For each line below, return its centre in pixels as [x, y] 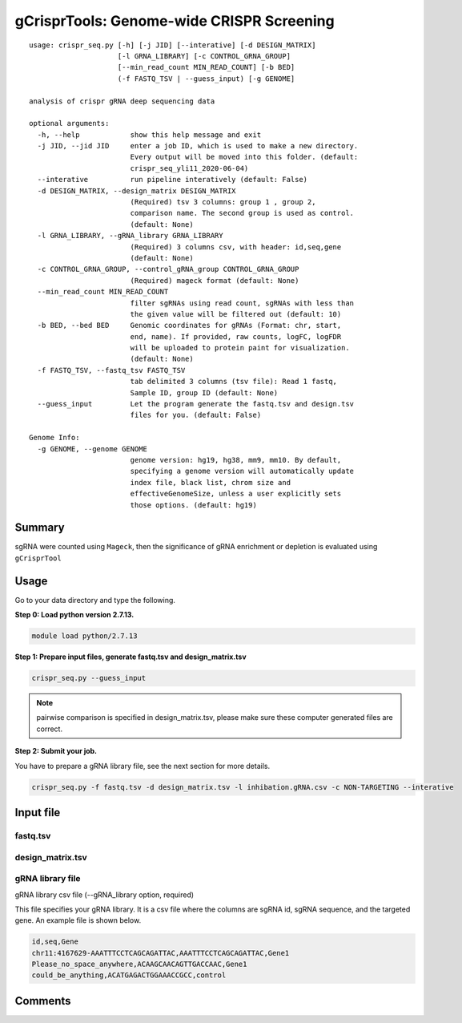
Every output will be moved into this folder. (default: [244, 157]
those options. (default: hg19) [194, 505]
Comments [43, 1001]
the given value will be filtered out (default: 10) [236, 314]
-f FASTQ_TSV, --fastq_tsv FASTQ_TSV [111, 370]
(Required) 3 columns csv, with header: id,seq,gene [236, 247]
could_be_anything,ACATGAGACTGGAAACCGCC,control [129, 975]
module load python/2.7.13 [84, 636]
